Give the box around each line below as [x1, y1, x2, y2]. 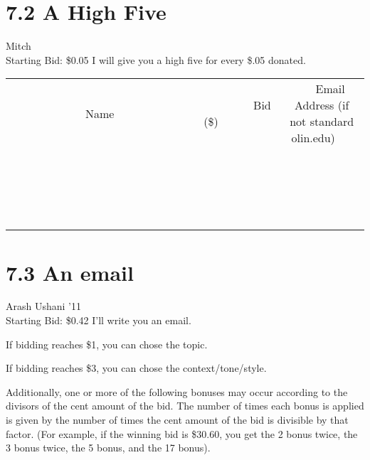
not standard [290, 113, 354, 130]
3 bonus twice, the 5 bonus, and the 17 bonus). [6, 440, 211, 455]
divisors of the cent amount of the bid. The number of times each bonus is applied [6, 398, 364, 413]
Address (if [295, 97, 349, 114]
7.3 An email [6, 257, 134, 287]
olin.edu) [291, 129, 335, 146]
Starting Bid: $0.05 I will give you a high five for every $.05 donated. [6, 52, 306, 67]
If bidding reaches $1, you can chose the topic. [6, 336, 208, 351]
